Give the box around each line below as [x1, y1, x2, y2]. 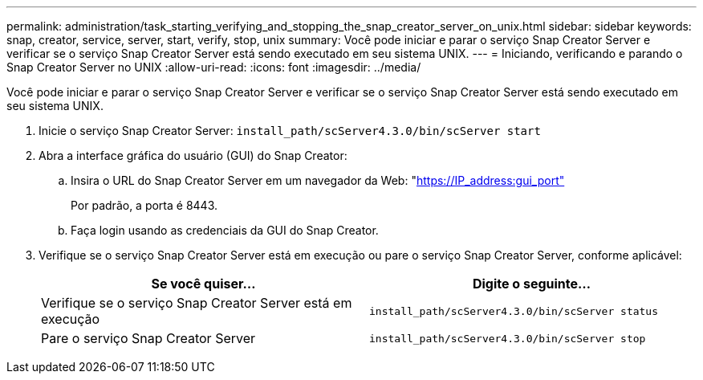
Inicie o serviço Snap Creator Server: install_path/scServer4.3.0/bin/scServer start [39, 124, 541, 137]
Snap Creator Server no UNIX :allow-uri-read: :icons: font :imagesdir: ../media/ [6, 60, 421, 74]
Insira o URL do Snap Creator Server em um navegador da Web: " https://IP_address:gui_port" [71, 174, 565, 187]
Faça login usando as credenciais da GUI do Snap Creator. [71, 223, 379, 237]
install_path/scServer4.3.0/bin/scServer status [369, 304, 659, 317]
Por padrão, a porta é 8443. [71, 198, 218, 212]
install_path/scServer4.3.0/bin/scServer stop [369, 332, 646, 345]
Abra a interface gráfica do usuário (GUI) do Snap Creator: [39, 149, 347, 162]
